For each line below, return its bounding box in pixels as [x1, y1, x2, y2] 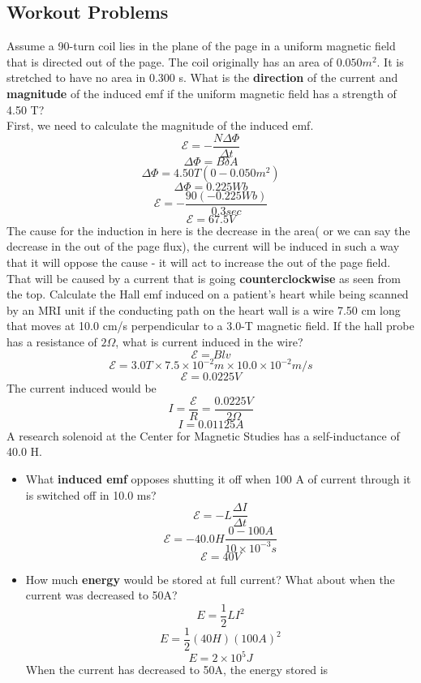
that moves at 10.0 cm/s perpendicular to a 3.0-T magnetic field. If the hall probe [6, 317, 415, 334]
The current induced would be [6, 380, 157, 397]
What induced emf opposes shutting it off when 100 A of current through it [25, 470, 411, 487]
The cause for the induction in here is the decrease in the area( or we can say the [6, 221, 410, 238]
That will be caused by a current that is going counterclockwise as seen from [6, 269, 401, 286]
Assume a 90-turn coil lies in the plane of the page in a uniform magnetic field [6, 37, 396, 54]
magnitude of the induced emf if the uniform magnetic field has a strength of [6, 84, 397, 101]
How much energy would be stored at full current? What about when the [25, 570, 395, 587]
